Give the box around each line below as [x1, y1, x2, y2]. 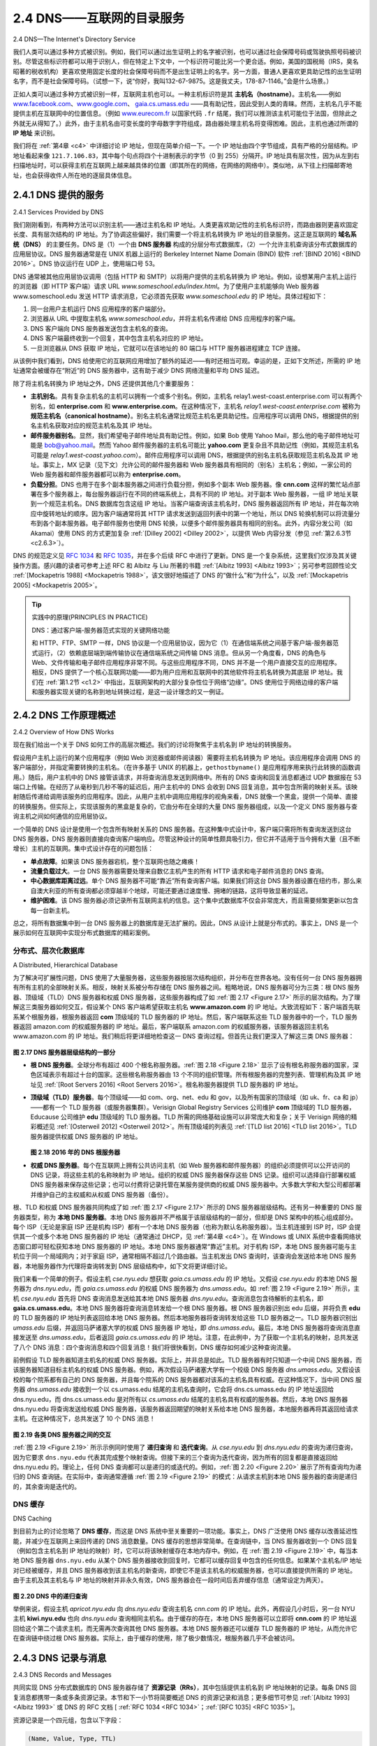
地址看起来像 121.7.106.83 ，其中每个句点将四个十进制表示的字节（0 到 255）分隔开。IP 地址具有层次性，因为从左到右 [13, 151, 360, 160]
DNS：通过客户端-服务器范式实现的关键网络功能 [31, 626, 170, 634]
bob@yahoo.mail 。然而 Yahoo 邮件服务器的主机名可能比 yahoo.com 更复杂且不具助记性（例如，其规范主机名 [44, 441, 360, 450]
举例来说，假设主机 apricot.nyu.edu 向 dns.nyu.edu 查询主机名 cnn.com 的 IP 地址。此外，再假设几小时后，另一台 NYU [13, 1604, 355, 1613]
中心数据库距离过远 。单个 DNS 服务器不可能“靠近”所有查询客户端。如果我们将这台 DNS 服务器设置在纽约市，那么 [30, 876, 356, 885]
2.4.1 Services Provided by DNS [13, 207, 104, 216]
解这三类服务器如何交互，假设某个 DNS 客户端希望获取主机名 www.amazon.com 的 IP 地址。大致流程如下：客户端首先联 [13, 1003, 361, 1011]
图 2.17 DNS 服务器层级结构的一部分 [13, 1048, 116, 1056]
